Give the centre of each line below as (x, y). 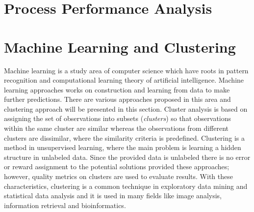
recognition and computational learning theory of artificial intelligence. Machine (124, 80)
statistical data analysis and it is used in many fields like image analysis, (113, 196)
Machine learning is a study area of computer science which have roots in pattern (126, 70)
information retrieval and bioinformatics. (65, 205)
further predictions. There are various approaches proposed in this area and (117, 99)
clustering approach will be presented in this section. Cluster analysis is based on (126, 108)
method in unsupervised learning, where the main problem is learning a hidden (123, 147)
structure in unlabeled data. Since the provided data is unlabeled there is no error (127, 157)
